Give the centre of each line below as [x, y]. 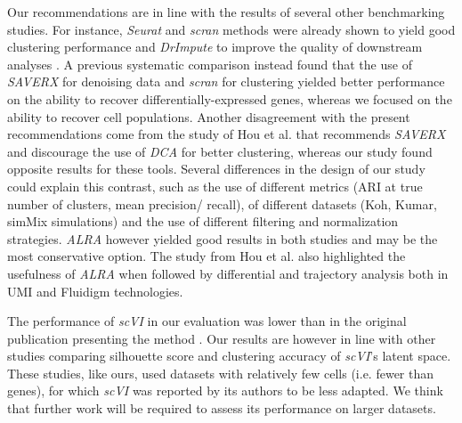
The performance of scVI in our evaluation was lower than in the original [207, 321]
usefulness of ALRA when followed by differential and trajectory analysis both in [228, 273]
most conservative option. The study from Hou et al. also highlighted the [207, 256]
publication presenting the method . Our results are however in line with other [222, 338]
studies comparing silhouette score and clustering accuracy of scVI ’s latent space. [229, 356]
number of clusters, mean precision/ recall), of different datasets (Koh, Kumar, [222, 203]
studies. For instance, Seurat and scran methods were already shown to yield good [231, 29]
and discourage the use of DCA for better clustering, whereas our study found [220, 151]
